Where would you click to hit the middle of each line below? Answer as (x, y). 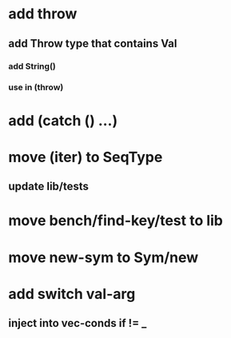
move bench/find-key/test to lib (116, 221)
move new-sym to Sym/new (104, 257)
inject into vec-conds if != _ (78, 323)
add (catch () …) (63, 120)
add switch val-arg (72, 294)
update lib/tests (49, 187)
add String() (32, 66)
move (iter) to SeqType (86, 157)
